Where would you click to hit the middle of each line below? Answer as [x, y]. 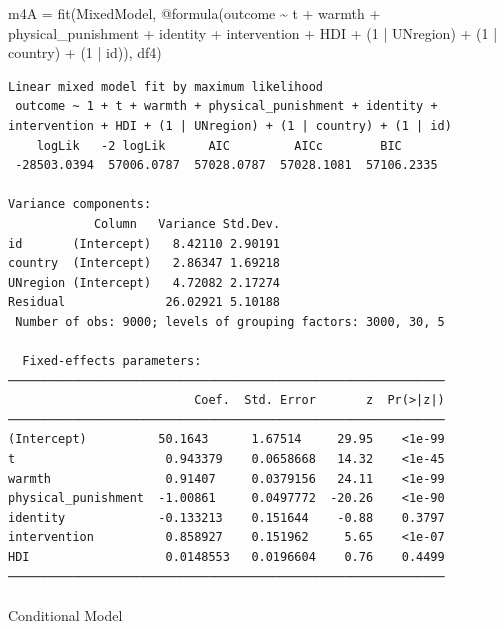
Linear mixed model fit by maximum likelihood [165, 86]
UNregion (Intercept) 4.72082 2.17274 [144, 282]
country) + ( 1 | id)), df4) [85, 52]
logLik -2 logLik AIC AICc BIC [219, 145]
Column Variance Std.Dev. [187, 223]
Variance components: [80, 204]
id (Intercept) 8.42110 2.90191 [144, 243]
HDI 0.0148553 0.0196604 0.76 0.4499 [226, 557]
